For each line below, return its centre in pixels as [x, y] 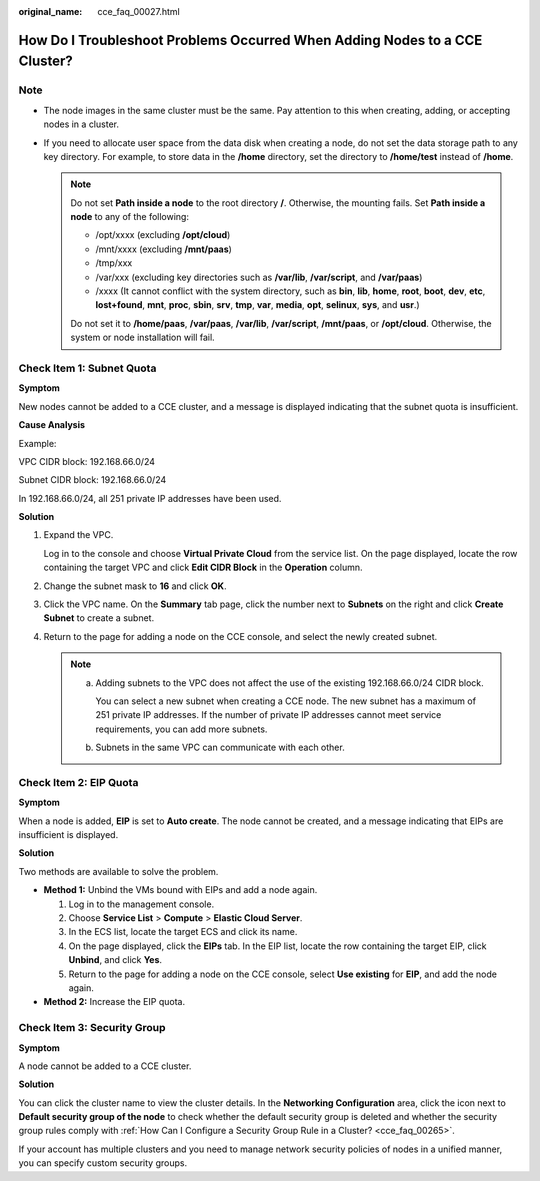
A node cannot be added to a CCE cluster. [105, 1066]
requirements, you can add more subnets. [181, 729]
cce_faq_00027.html [138, 11]
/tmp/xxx [114, 263]
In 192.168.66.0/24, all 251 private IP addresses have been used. [150, 498]
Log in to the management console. [141, 904]
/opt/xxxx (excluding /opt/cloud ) [163, 235]
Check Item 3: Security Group [92, 1028]
